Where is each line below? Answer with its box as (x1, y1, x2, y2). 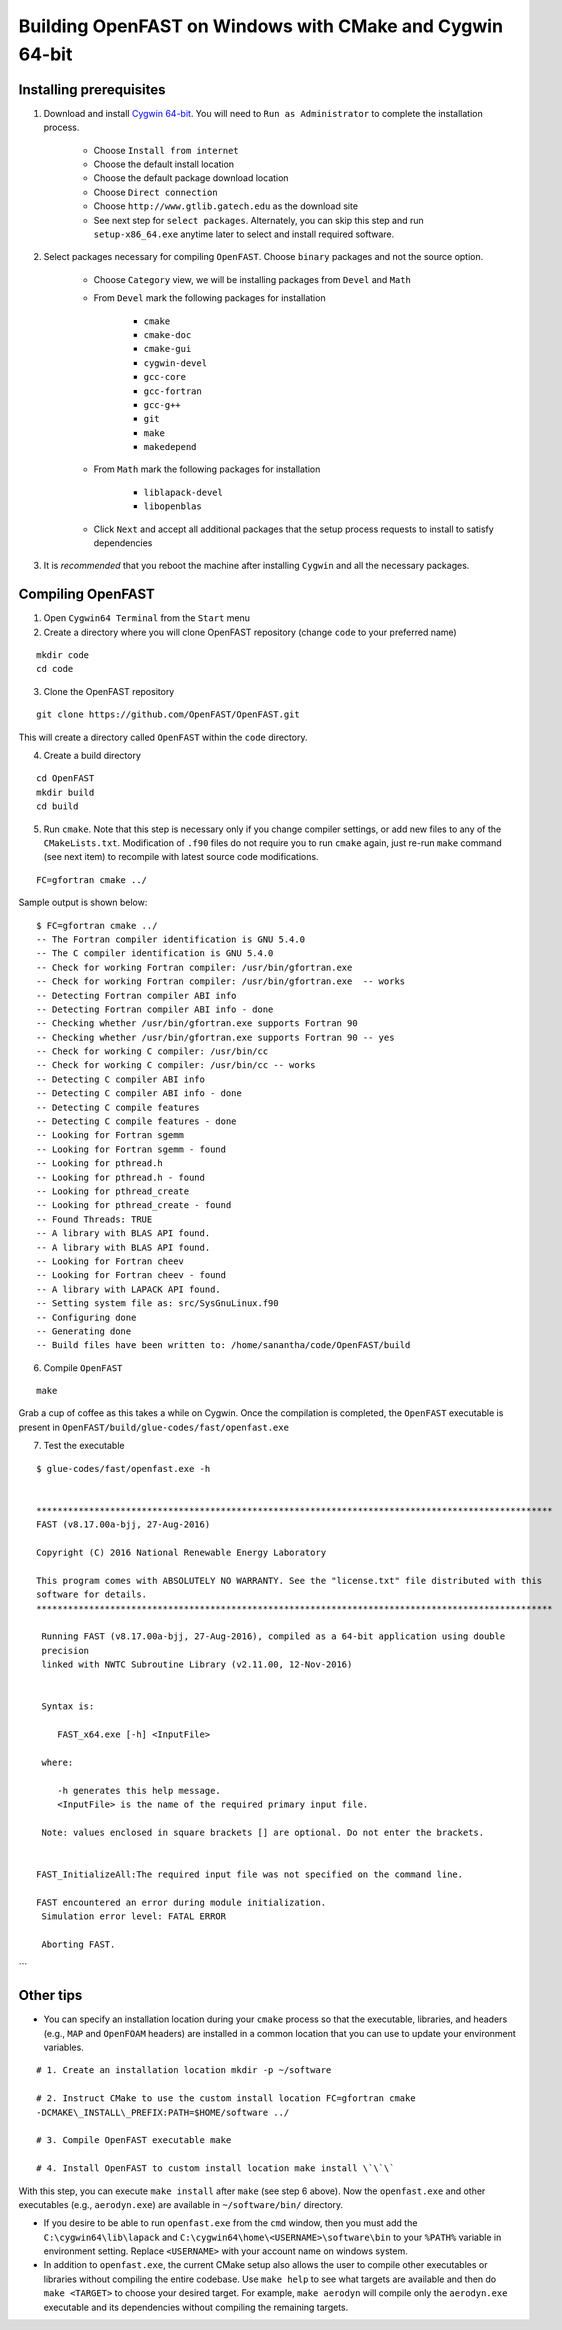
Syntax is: (41, 1701, 95, 1712)
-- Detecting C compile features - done (36, 1116, 237, 1127)
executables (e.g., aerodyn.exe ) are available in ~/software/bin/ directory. (18, 2198, 344, 2210)
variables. (43, 2041, 84, 2053)
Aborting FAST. (41, 1938, 116, 1950)
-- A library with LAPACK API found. (36, 1283, 222, 1295)
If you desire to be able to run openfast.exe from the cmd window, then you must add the (43, 2217, 418, 2229)
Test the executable (43, 1440, 125, 1452)
